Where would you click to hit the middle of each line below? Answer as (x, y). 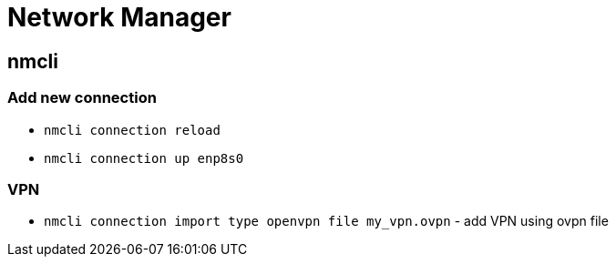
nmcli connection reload (132, 130)
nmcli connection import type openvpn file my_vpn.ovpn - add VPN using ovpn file (326, 221)
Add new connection (82, 98)
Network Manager (119, 17)
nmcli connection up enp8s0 (144, 158)
